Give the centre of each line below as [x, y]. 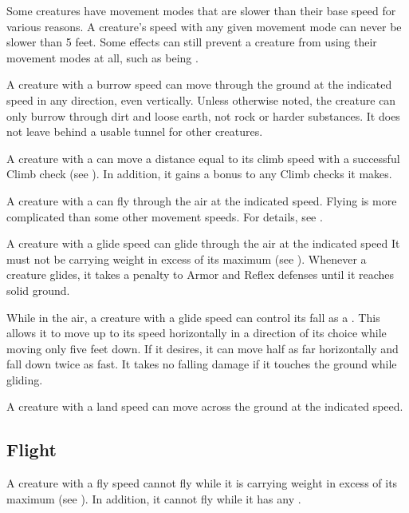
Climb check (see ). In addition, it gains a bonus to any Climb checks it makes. [199, 174]
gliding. [25, 379]
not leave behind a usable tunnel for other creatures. [135, 131]
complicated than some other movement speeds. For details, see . [165, 216]
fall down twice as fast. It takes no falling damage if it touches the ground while [202, 364]
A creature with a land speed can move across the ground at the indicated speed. [205, 406]
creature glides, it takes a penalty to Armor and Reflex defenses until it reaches [201, 274]
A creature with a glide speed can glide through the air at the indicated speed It [203, 243]
